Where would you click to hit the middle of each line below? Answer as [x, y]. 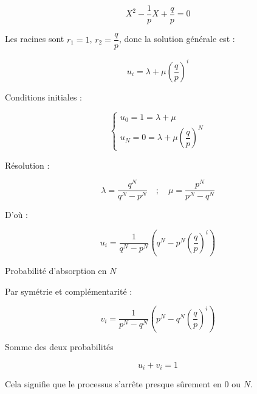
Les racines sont [35, 39]
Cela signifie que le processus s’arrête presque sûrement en [113, 384]
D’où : [16, 215]
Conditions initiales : [43, 97]
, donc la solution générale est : [177, 39]
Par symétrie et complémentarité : [69, 291]
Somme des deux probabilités [59, 347]
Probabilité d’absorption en [56, 271]
